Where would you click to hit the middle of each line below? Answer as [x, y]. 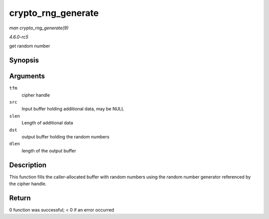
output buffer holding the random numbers [66, 136]
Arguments [27, 76]
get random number [30, 46]
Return [20, 198]
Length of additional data [47, 123]
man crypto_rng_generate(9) [39, 28]
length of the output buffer [49, 151]
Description [28, 165]
